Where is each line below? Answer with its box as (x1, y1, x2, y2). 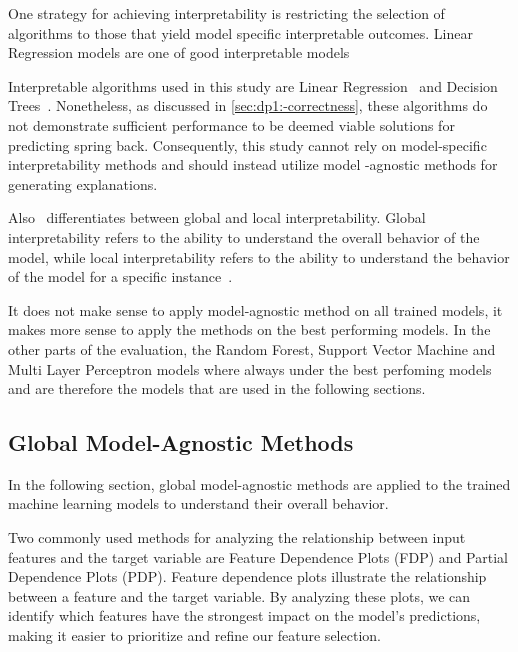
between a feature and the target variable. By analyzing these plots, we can (8, 585, 471, 606)
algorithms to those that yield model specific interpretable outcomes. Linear (8, 22, 473, 43)
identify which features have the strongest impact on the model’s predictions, (8, 605, 481, 626)
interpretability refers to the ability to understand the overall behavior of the (8, 226, 480, 247)
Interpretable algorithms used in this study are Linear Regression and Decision (8, 75, 498, 96)
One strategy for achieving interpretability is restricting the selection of (8, 3, 445, 23)
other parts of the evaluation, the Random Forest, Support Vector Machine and (8, 338, 496, 359)
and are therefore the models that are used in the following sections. (8, 378, 426, 399)
